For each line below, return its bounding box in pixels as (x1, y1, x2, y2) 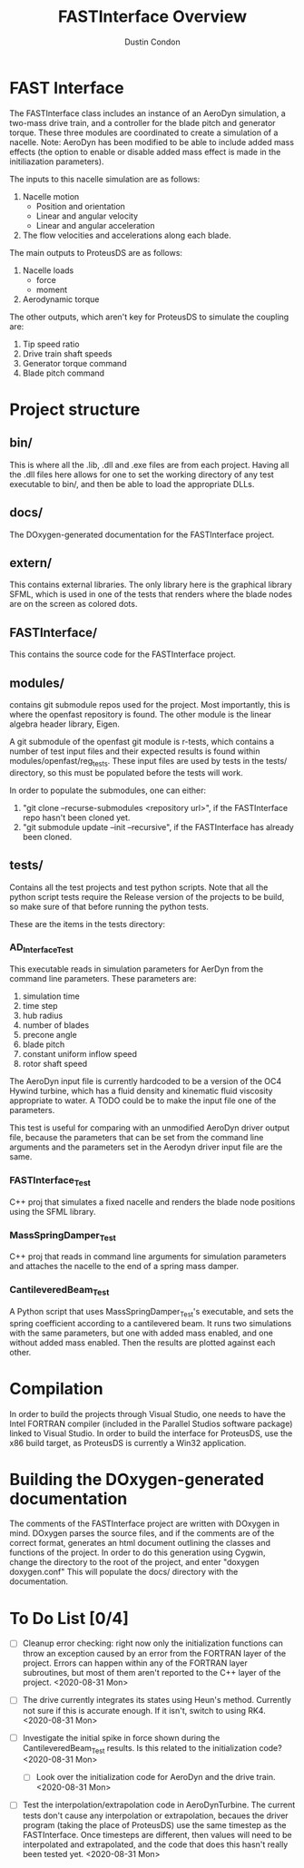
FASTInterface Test (9, 1174, 91, 1188)
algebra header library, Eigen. (9, 719, 121, 729)
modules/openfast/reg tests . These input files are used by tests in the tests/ (9, 755, 288, 768)
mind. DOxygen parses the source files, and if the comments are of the (9, 1528, 275, 1539)
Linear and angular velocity (35, 210, 139, 221)
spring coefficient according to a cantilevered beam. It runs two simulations (9, 1317, 292, 1328)
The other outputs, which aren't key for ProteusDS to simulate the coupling (9, 311, 289, 322)
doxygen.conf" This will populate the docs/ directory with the (9, 1567, 239, 1578)
